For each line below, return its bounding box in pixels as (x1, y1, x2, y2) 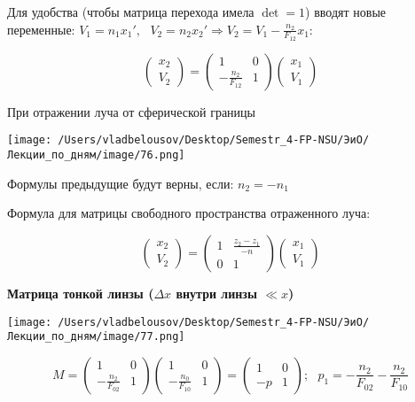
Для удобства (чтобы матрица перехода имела (7, 3, 254, 20)
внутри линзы (176, 283, 257, 302)
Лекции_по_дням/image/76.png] (7, 149, 185, 162)
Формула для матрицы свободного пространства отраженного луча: (7, 204, 371, 222)
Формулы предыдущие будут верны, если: (7, 174, 234, 192)
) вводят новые (305, 3, 387, 20)
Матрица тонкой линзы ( (7, 283, 154, 302)
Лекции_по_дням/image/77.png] (7, 330, 185, 344)
